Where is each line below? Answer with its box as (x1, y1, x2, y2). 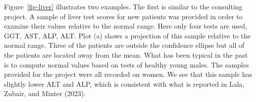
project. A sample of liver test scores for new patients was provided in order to (4, 11, 243, 21)
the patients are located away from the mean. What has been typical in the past (4, 49, 248, 60)
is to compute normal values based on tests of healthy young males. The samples (4, 59, 249, 69)
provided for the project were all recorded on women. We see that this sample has (4, 69, 253, 79)
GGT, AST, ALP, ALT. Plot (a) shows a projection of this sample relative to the (4, 30, 251, 40)
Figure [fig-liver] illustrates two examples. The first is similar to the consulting (4, 1, 243, 11)
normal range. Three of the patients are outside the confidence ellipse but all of (4, 40, 245, 50)
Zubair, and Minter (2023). (4, 88, 86, 99)
